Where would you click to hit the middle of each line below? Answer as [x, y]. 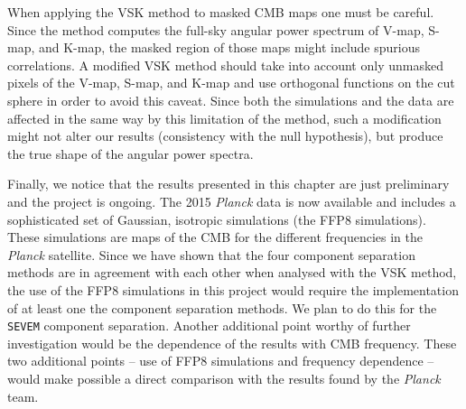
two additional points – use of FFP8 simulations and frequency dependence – [221, 361]
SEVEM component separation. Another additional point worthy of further [209, 325]
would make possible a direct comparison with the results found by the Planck [224, 378]
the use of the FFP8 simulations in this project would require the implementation [233, 289]
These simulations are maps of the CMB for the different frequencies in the [215, 237]
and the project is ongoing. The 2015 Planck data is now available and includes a [232, 201]
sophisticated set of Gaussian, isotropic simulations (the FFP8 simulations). [217, 219]
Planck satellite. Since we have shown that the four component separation [211, 254]
